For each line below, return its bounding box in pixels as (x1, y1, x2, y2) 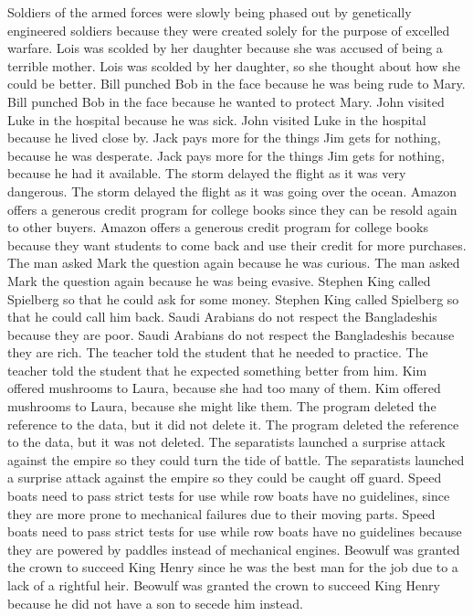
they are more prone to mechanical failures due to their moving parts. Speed (7, 504, 436, 523)
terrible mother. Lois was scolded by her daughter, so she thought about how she (7, 56, 460, 75)
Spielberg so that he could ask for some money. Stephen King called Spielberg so (7, 289, 459, 308)
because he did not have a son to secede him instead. (7, 593, 303, 612)
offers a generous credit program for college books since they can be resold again (7, 199, 457, 218)
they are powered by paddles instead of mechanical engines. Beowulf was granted (7, 539, 460, 558)
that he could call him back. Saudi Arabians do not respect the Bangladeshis (7, 307, 437, 326)
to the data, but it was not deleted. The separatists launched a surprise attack (7, 432, 446, 451)
